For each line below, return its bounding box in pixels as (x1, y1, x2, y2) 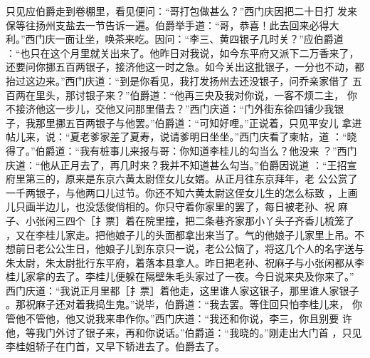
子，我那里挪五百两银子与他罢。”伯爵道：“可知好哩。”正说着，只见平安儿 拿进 (6, 115, 362, 130)
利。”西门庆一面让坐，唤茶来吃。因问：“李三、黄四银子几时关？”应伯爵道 (6, 31, 344, 46)
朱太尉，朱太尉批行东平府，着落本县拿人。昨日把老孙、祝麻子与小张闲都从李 (6, 255, 364, 270)
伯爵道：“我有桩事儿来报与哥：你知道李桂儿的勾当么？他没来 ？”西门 (35, 143, 357, 158)
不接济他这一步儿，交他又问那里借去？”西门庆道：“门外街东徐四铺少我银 (6, 101, 344, 116)
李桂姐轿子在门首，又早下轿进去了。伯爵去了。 (6, 339, 225, 354)
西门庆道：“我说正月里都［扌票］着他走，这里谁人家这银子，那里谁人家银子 (6, 282, 359, 297)
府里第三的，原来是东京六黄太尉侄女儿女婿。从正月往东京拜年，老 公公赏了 (6, 171, 358, 186)
